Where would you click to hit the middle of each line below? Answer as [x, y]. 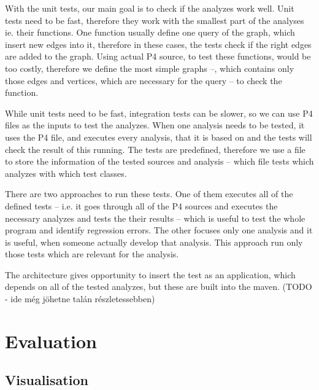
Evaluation [51, 341]
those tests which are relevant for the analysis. [92, 254]
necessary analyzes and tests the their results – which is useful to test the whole [155, 218]
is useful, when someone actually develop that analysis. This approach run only [154, 242]
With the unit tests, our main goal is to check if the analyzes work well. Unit [150, 8]
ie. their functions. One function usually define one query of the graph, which [150, 32]
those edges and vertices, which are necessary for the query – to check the [144, 80]
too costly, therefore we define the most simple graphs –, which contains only [150, 68]
